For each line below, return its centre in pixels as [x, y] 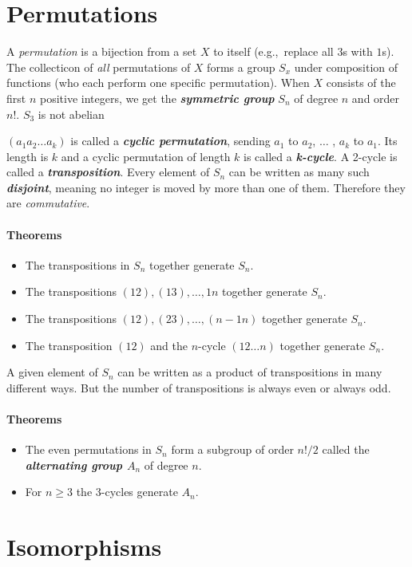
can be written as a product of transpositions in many [250, 372]
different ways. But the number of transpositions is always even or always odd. [199, 387]
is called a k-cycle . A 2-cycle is [321, 156]
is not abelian [71, 114]
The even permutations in [88, 449]
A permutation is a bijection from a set [102, 51]
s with [358, 51]
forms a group [241, 67]
